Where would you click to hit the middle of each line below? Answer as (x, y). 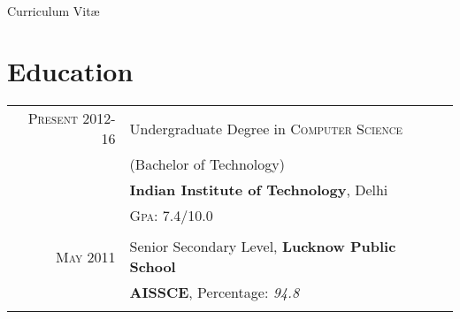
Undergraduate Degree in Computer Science (266, 128)
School (153, 267)
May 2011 (85, 256)
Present (53, 118)
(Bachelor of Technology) (207, 164)
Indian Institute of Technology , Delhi (259, 190)
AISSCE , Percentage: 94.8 (215, 292)
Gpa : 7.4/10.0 (171, 216)
